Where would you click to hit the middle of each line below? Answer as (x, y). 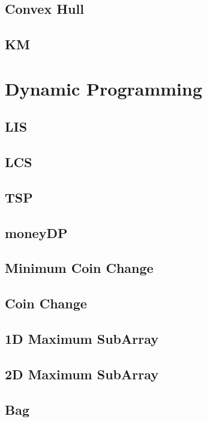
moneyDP (36, 232)
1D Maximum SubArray (82, 339)
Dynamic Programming (104, 88)
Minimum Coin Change (79, 268)
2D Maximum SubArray (82, 374)
